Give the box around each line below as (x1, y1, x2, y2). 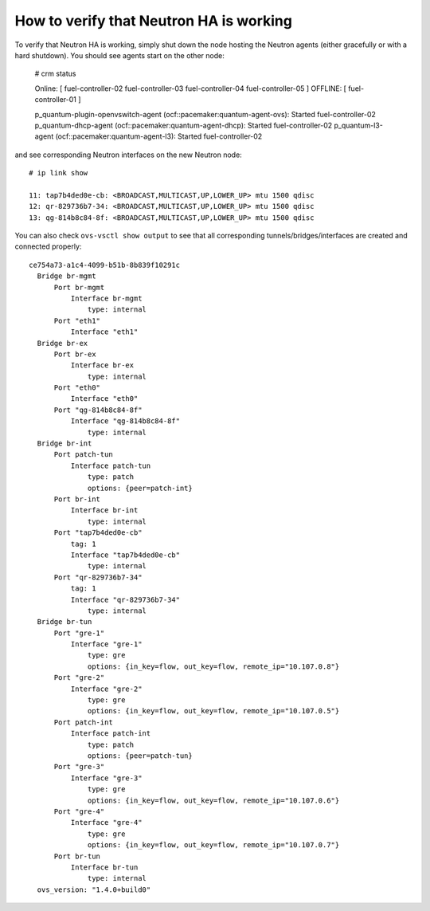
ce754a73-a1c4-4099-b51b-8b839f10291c (29, 260, 181, 269)
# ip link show (29, 168, 88, 178)
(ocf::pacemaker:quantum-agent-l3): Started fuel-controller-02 (55, 132, 263, 141)
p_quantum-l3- (334, 120, 384, 130)
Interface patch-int (70, 729, 151, 738)
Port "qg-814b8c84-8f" (53, 405, 143, 414)
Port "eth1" (53, 316, 101, 325)
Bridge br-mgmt (37, 272, 96, 281)
